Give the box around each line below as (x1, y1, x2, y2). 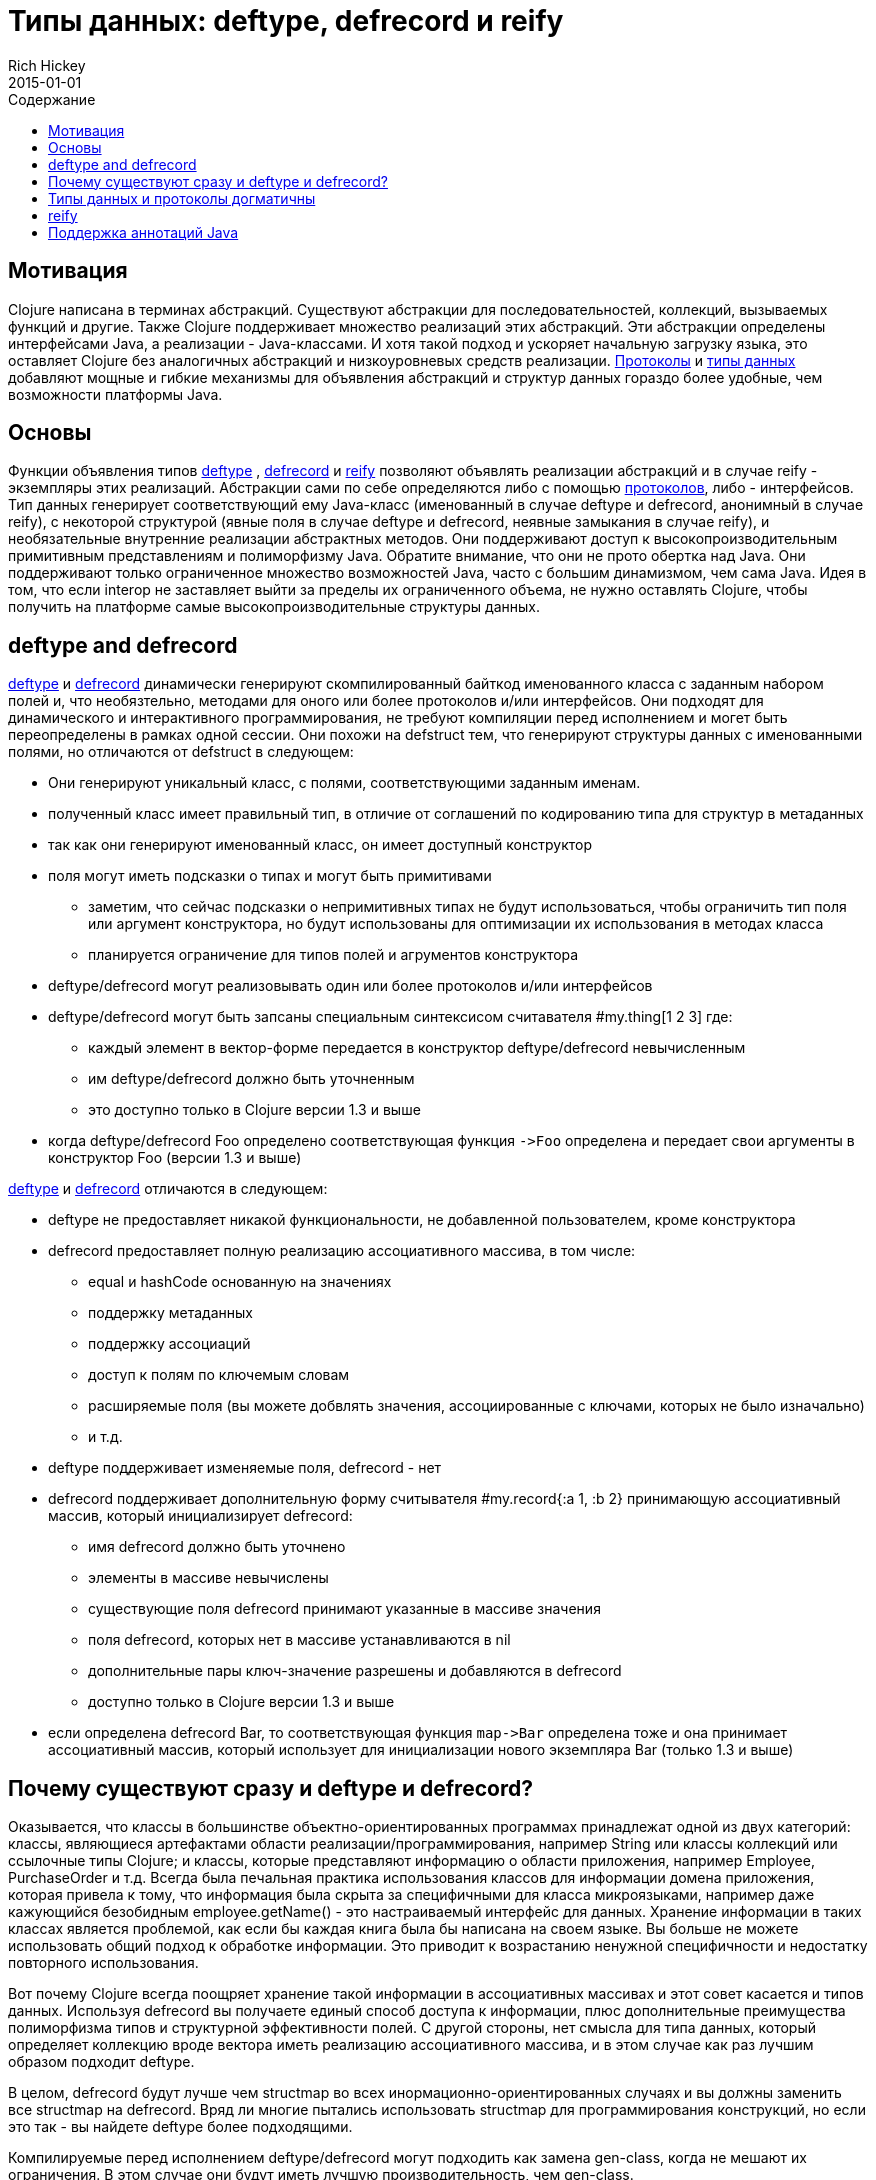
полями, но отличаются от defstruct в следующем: (8, 743, 354, 761)
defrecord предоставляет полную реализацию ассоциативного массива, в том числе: (48, 1242, 636, 1260)
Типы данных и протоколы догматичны (48, 189, 316, 207)
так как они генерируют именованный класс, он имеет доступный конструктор (48, 836, 592, 854)
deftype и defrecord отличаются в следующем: (8, 1180, 328, 1198)
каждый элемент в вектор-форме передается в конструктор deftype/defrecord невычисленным (88, 1039, 746, 1057)
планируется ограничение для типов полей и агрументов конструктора (88, 946, 579, 964)
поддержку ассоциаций (88, 1335, 251, 1353)
